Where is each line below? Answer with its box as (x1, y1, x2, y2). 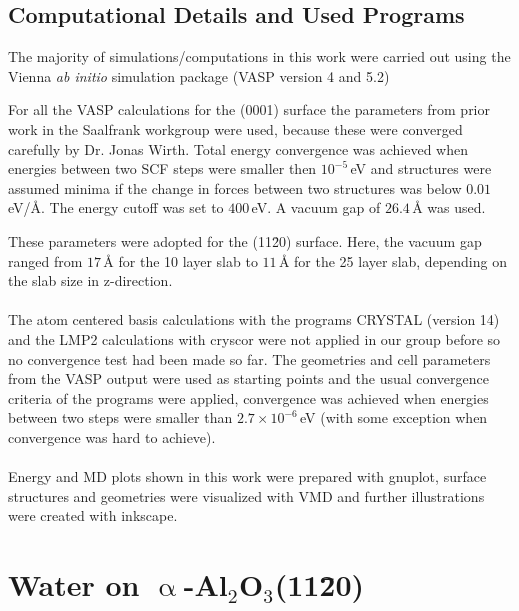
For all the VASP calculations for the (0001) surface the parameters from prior (8, 99, 491, 120)
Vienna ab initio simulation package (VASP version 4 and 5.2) (8, 65, 390, 86)
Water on (8, 564, 140, 605)
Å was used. (412, 197, 486, 218)
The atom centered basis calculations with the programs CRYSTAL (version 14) (8, 309, 500, 330)
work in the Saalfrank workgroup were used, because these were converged (8, 118, 463, 139)
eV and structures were (350, 158, 492, 179)
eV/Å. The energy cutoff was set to (8, 197, 224, 218)
